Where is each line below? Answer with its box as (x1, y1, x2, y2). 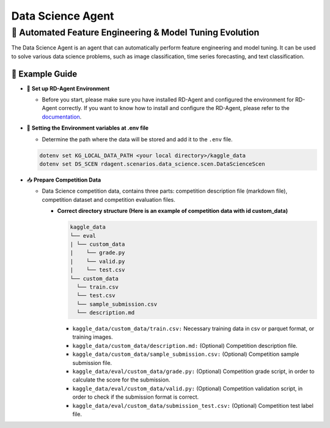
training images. (72, 333, 113, 341)
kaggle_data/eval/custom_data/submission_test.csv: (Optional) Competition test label (72, 402, 314, 409)
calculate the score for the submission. (72, 376, 170, 383)
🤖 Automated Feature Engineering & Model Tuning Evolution (11, 27, 260, 38)
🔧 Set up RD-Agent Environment (26, 84, 110, 92)
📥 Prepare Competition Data (26, 176, 101, 183)
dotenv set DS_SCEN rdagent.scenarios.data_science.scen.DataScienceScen (39, 161, 265, 168)
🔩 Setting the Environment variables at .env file (26, 124, 149, 131)
